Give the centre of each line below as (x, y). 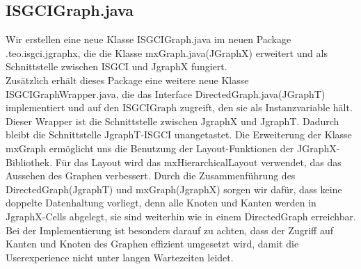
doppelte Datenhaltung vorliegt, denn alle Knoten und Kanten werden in (161, 203)
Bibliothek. (29, 162)
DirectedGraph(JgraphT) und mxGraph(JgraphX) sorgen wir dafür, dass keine (174, 189)
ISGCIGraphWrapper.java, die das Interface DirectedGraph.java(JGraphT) (166, 93)
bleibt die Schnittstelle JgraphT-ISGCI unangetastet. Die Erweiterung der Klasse (179, 134)
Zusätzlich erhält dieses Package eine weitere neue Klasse (127, 80)
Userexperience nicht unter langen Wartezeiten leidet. (120, 257)
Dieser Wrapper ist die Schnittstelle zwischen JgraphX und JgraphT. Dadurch (173, 121)
